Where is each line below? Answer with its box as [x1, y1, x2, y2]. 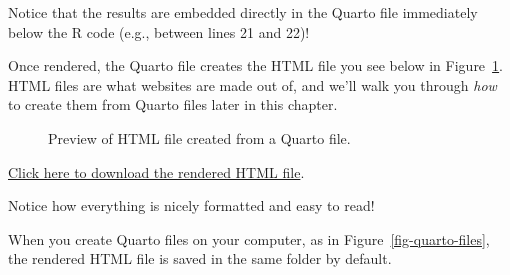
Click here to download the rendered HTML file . [8, 161, 305, 182]
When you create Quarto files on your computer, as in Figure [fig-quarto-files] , [8, 228, 490, 249]
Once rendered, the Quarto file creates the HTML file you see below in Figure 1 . [8, 55, 503, 76]
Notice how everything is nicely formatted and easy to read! [8, 195, 375, 216]
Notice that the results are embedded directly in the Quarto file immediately [8, 2, 478, 22]
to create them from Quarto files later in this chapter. [8, 94, 338, 115]
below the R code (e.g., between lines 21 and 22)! [8, 21, 310, 42]
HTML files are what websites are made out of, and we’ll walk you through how [8, 74, 497, 95]
